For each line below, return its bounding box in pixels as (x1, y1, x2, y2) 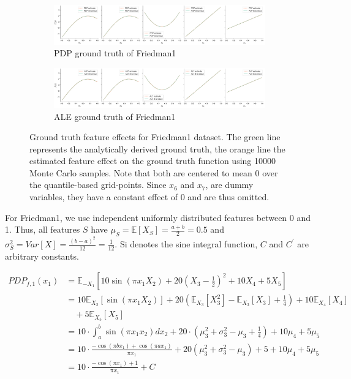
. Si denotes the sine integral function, (115, 237, 258, 250)
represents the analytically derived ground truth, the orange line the (29, 142, 285, 155)
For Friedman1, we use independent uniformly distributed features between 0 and (5, 211, 311, 223)
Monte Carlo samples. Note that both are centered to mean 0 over (29, 166, 278, 179)
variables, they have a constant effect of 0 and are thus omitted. (29, 190, 270, 203)
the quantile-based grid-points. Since (29, 178, 167, 191)
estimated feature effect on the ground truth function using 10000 (29, 154, 276, 167)
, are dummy (205, 178, 254, 191)
